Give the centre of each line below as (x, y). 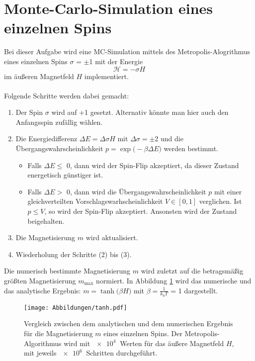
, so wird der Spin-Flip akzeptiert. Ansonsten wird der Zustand (141, 211)
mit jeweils (40, 353)
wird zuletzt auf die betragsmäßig (192, 271)
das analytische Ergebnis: (42, 290)
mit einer (228, 191)
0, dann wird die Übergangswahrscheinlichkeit (136, 191)
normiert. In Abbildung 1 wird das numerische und (174, 280)
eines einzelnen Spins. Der (143, 333)
